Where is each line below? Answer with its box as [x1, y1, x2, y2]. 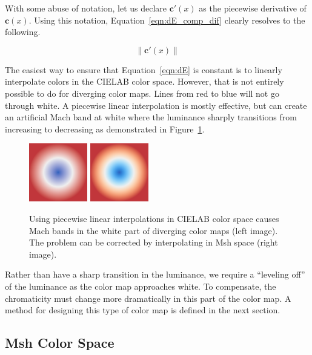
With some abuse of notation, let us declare [5, 2, 167, 14]
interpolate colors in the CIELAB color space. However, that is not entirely [5, 75, 284, 88]
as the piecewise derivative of [199, 2, 307, 14]
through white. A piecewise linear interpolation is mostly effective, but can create [5, 99, 307, 111]
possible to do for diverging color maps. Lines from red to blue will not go [5, 86, 279, 99]
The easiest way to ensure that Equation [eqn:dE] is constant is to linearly [5, 63, 282, 76]
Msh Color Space [5, 333, 115, 352]
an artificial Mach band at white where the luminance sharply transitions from [5, 111, 297, 123]
